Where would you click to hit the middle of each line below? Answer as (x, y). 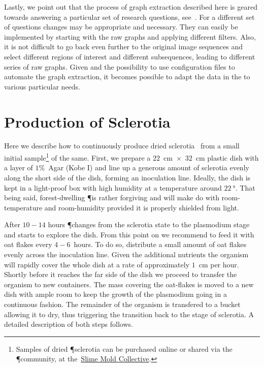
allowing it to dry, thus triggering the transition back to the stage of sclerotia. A (129, 314)
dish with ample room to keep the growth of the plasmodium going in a (115, 294)
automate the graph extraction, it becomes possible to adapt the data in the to (127, 77)
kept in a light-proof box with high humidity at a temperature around (113, 187)
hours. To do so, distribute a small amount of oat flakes (160, 244)
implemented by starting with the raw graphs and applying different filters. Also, (130, 36)
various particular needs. (42, 86)
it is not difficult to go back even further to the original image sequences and (124, 47)
